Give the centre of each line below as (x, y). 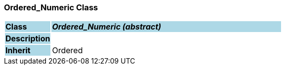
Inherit (18, 51)
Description (28, 39)
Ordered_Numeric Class (51, 7)
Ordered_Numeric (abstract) (107, 27)
